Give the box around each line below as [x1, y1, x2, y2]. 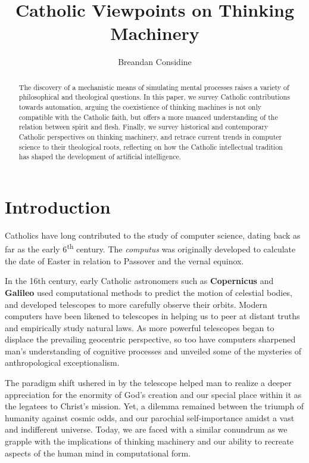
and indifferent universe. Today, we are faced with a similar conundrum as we [5, 423, 288, 436]
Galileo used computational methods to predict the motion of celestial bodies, [5, 286, 292, 298]
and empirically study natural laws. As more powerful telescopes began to [5, 321, 274, 334]
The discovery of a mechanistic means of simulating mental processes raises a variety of [18, 82, 289, 92]
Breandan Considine [118, 55, 192, 68]
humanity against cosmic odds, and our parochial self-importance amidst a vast [5, 411, 295, 424]
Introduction [5, 194, 111, 218]
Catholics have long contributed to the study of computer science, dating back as [5, 229, 301, 241]
